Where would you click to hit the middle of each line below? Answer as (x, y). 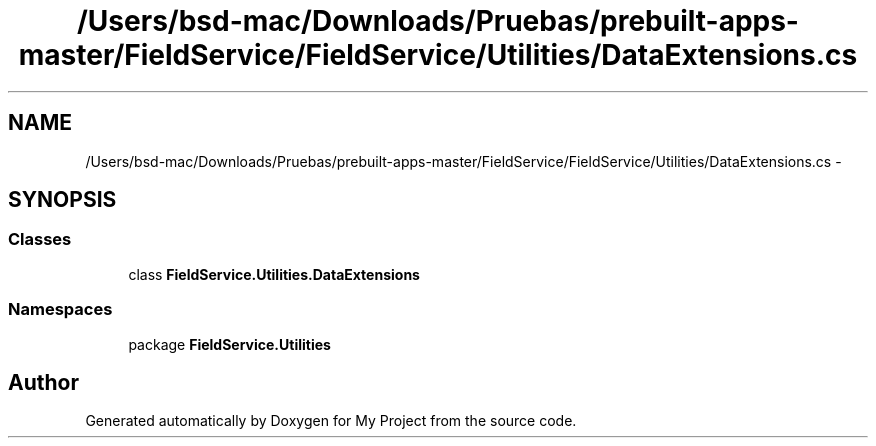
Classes (40, 239)
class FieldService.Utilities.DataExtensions (274, 274)
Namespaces (60, 309)
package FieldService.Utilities (229, 344)
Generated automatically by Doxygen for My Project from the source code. (331, 421)
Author (43, 382)
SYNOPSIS (62, 200)
